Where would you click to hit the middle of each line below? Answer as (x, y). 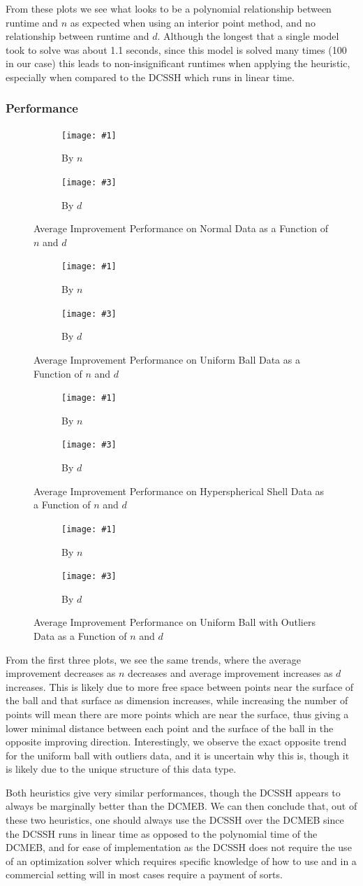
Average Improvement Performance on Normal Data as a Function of (181, 228)
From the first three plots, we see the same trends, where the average (154, 659)
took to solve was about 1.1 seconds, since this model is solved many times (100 (176, 49)
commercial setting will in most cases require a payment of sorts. (144, 874)
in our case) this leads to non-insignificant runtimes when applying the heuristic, (178, 63)
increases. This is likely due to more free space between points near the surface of (180, 686)
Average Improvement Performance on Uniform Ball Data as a (167, 359)
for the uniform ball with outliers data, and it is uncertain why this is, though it (178, 755)
